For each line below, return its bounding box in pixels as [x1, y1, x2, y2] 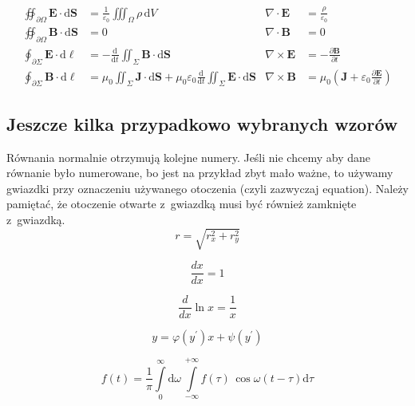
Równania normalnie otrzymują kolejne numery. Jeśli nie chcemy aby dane [6, 148, 370, 165]
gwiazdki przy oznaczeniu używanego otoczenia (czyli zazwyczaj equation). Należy [6, 179, 409, 196]
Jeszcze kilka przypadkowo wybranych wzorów [6, 111, 398, 136]
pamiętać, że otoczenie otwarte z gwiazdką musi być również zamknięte [6, 195, 357, 212]
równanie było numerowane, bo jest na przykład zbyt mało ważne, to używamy [6, 164, 393, 181]
